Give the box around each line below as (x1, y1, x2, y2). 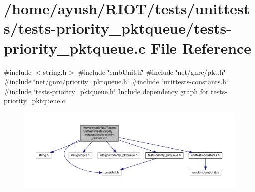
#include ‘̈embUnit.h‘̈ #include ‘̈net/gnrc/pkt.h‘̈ (78, 66, 226, 77)
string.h (43, 66, 67, 77)
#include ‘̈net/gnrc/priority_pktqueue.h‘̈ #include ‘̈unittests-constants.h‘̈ (4, 76, 228, 87)
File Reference (151, 37, 252, 58)
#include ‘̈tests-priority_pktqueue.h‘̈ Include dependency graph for (4, 86, 209, 96)
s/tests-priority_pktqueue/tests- (4, 18, 232, 38)
